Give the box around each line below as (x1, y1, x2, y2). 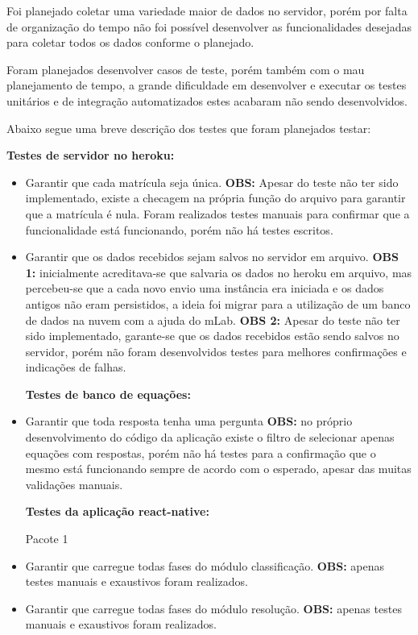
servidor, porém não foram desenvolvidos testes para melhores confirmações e (25, 342, 407, 359)
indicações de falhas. (25, 359, 126, 376)
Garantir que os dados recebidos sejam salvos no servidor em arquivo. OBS (25, 248, 399, 265)
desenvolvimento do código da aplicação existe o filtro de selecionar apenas (25, 429, 395, 446)
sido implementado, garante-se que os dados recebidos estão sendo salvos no (25, 327, 399, 344)
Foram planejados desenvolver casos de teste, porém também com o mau (6, 60, 365, 77)
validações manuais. (25, 475, 123, 492)
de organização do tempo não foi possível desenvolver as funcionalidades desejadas (6, 18, 412, 35)
